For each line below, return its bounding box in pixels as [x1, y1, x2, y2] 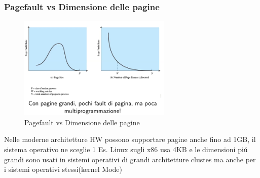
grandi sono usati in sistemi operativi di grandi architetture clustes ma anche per [4, 154, 256, 164]
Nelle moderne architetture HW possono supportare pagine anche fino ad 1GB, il [4, 134, 256, 145]
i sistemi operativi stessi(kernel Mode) [4, 164, 123, 174]
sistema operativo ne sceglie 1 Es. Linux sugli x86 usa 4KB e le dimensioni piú [4, 144, 248, 155]
